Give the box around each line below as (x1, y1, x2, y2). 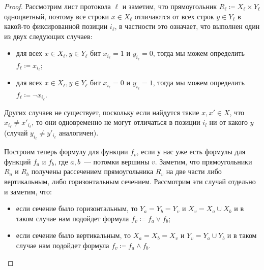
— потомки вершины (83, 156, 150, 166)
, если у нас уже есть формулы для (136, 146, 246, 157)
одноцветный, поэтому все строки (4, 11, 109, 21)
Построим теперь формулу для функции (4, 146, 128, 157)
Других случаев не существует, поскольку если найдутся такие (4, 107, 199, 117)
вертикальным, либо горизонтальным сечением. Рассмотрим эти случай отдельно (4, 176, 256, 186)
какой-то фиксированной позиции (4, 21, 108, 31)
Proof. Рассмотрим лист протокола (4, 1, 111, 11)
